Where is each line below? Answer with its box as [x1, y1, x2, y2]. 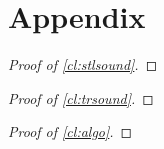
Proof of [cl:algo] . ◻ [8, 121, 133, 142]
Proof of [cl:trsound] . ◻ [8, 87, 154, 108]
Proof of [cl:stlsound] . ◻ [8, 54, 158, 75]
